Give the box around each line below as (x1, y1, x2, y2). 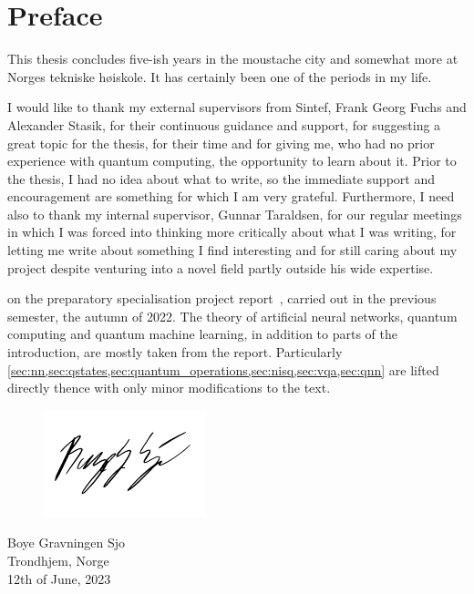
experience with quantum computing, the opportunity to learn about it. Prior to (7, 151, 457, 170)
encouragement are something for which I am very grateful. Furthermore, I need (7, 187, 455, 206)
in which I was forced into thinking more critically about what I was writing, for (7, 222, 457, 241)
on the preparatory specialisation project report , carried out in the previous (7, 289, 437, 308)
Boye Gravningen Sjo (7, 533, 126, 552)
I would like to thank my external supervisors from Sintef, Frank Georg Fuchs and (7, 97, 467, 117)
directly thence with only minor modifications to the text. (7, 378, 331, 397)
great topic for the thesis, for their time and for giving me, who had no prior (7, 133, 435, 152)
